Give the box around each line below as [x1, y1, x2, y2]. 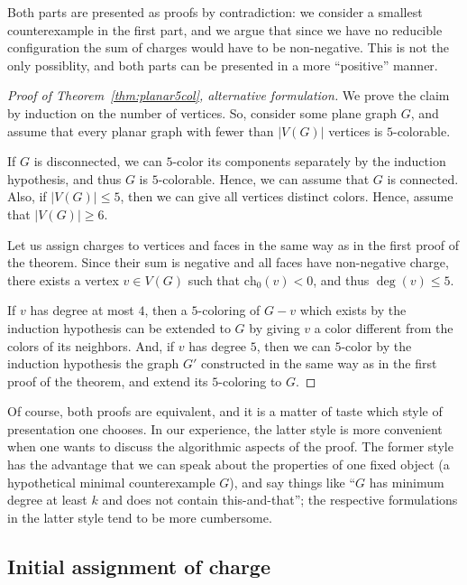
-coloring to [218, 371, 282, 390]
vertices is [328, 121, 383, 140]
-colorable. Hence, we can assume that [158, 169, 370, 188]
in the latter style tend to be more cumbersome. [7, 507, 272, 526]
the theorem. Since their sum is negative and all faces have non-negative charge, [7, 253, 449, 272]
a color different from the [314, 318, 453, 337]
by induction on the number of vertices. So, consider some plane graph [7, 103, 398, 122]
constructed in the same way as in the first [201, 354, 437, 373]
